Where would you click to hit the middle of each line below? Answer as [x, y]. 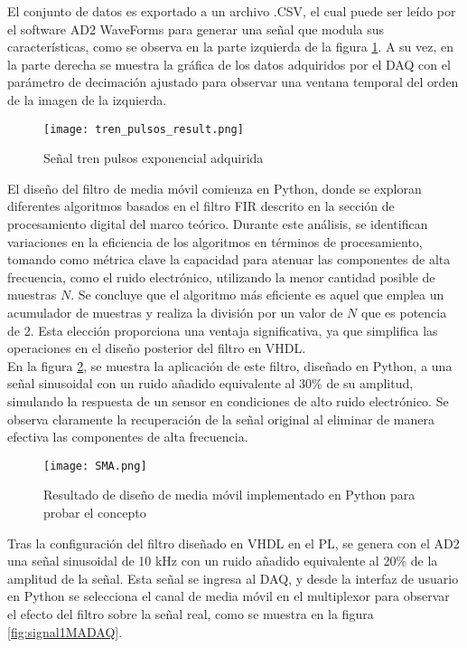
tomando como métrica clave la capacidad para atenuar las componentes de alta [229, 259]
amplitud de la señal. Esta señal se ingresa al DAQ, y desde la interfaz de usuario [233, 578]
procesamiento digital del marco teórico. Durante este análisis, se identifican [218, 224]
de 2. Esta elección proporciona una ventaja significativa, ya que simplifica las [223, 330]
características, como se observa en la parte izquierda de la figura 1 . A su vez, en [231, 47]
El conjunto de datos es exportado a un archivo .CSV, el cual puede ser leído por [232, 11]
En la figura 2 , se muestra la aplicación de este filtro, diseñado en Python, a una [230, 365]
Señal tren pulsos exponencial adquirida [154, 158]
